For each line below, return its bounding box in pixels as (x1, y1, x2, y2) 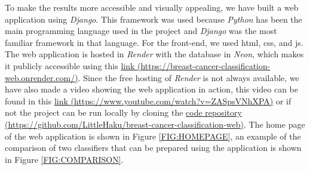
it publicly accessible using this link (5, 59, 135, 72)
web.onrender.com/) (5, 71, 78, 84)
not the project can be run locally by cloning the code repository (5, 106, 242, 119)
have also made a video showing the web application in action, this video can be (5, 83, 298, 95)
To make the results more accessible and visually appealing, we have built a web (5, 1, 299, 13)
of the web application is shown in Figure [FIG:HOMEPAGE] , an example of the (5, 129, 301, 142)
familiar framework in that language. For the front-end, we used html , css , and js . (5, 36, 303, 48)
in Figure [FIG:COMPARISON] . (5, 153, 124, 165)
